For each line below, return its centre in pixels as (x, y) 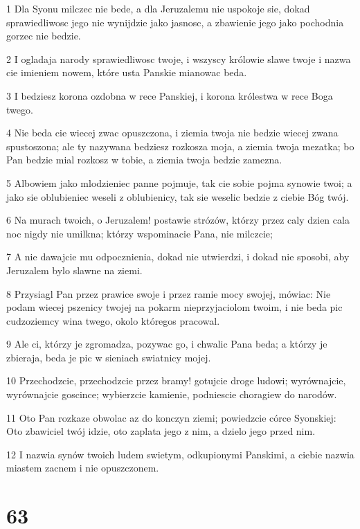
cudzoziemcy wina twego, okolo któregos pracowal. (113, 320)
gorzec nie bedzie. (44, 36)
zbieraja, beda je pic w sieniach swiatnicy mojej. (109, 357)
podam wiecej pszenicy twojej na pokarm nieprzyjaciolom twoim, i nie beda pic (174, 307)
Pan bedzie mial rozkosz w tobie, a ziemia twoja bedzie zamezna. (144, 160)
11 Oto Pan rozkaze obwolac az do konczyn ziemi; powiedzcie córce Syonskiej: (171, 417)
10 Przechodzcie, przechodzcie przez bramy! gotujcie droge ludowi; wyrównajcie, (176, 380)
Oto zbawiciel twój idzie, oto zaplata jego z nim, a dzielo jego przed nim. (161, 431)
